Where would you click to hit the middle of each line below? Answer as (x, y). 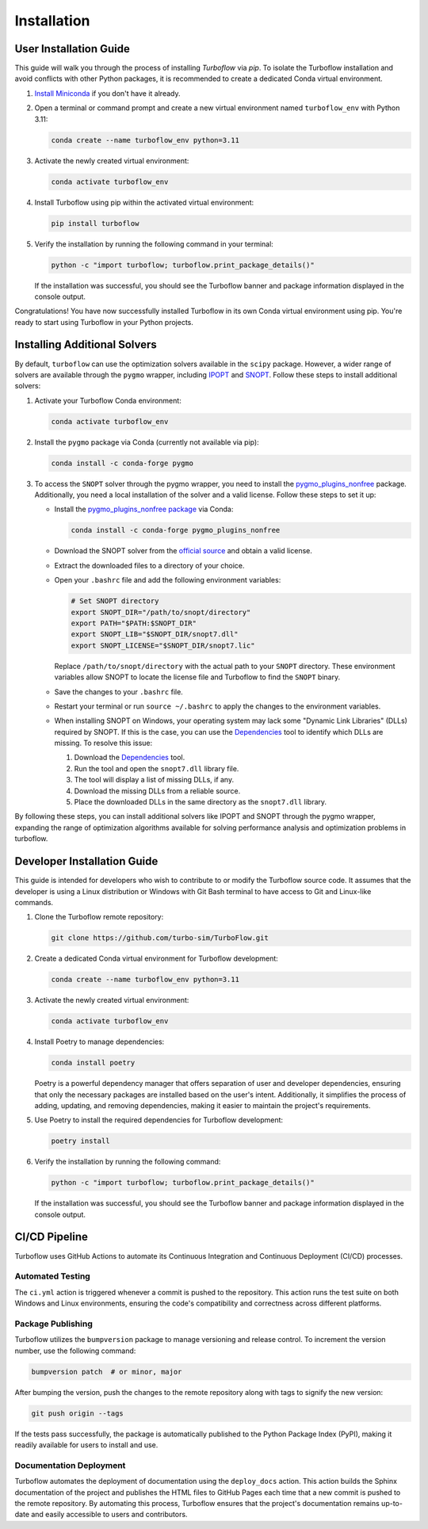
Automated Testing (52, 1276)
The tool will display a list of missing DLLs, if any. (154, 780)
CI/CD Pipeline (52, 1237)
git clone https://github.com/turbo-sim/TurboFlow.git (160, 938)
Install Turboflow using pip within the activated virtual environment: (144, 202)
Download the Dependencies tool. (130, 758)
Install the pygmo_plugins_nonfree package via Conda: (144, 509)
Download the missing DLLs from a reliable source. (157, 791)
